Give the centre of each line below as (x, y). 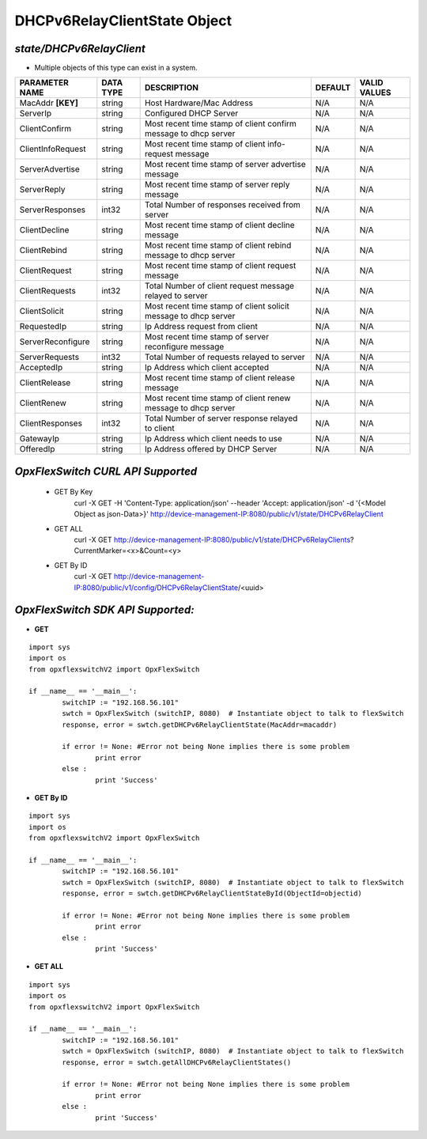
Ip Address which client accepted (207, 368)
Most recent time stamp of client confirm (220, 124)
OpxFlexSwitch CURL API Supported (106, 471)
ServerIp (35, 113)
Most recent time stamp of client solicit (217, 306)
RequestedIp (43, 327)
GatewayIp (39, 439)
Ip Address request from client (201, 327)
